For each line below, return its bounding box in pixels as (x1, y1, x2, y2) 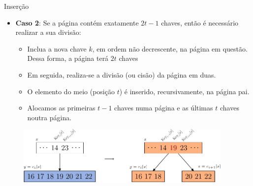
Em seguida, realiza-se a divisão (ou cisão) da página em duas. (27, 69, 216, 80)
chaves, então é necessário (161, 17, 239, 27)
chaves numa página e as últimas (114, 103, 213, 113)
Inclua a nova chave (27, 43, 87, 53)
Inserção (4, 1, 29, 11)
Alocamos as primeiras (27, 103, 95, 113)
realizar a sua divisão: (15, 27, 81, 37)
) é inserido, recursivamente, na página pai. (119, 86, 250, 96)
